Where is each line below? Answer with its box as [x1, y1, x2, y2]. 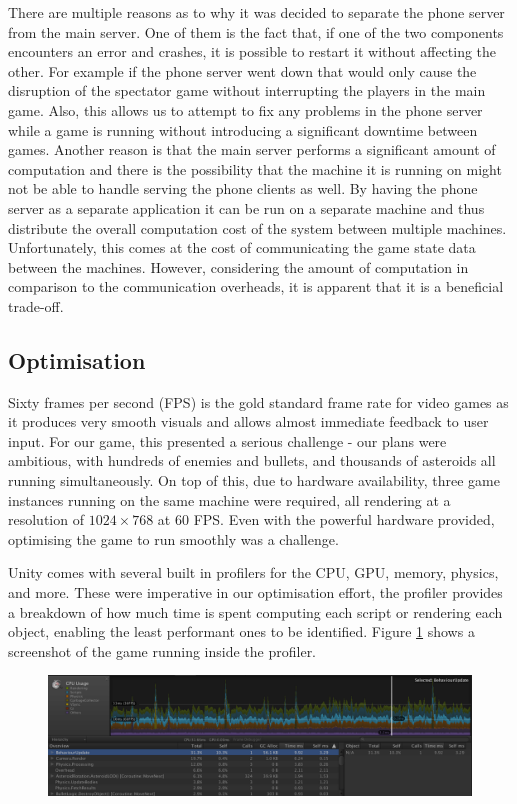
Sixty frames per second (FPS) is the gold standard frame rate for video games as [8, 391, 509, 412]
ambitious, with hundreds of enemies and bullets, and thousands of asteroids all [8, 450, 496, 471]
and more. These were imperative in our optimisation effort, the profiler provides [8, 582, 503, 603]
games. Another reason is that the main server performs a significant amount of [8, 139, 496, 160]
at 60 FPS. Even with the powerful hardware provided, [157, 509, 495, 530]
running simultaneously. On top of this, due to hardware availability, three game [8, 470, 500, 491]
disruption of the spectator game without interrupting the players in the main [8, 80, 486, 101]
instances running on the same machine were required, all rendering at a [8, 489, 451, 510]
